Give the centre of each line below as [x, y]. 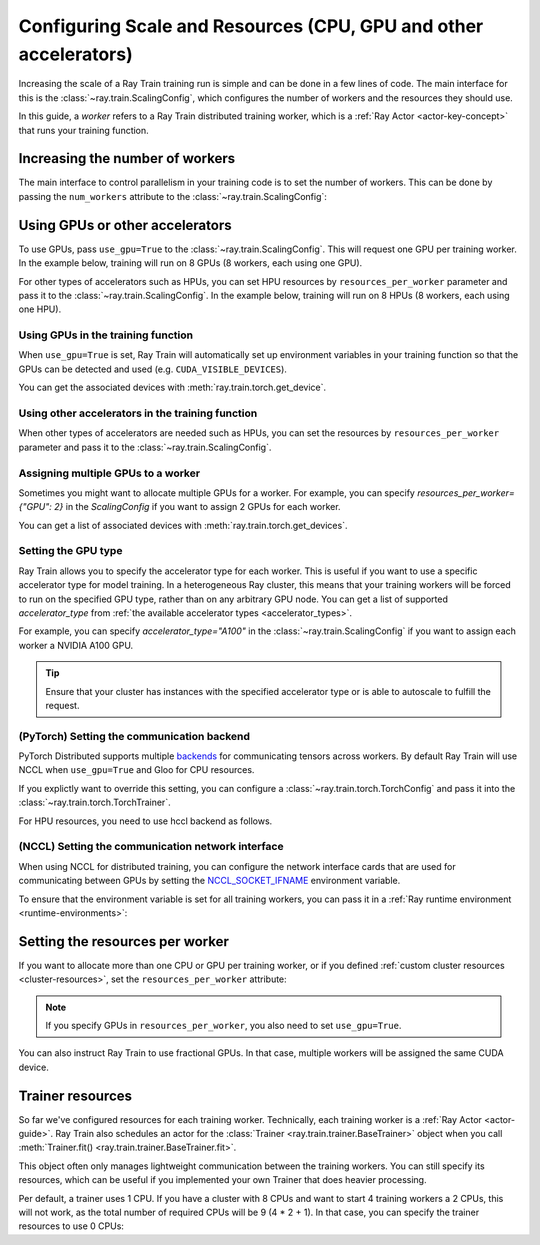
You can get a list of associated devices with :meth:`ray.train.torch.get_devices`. [183, 525]
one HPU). [40, 309]
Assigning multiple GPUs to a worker [109, 473]
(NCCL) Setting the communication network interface [151, 847]
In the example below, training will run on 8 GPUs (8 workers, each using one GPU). [190, 263]
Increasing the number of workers [126, 158]
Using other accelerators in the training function [138, 413]
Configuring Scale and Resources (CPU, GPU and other [251, 26]
